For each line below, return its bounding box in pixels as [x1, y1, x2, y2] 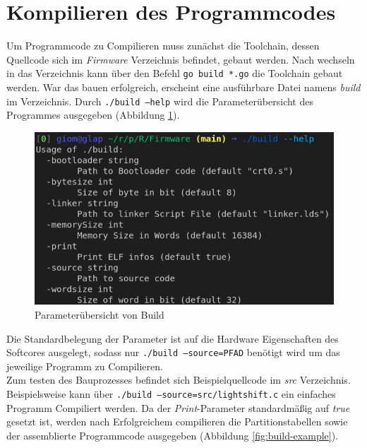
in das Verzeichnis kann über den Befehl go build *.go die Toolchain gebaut [6, 66, 343, 81]
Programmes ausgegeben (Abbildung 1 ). [6, 107, 180, 122]
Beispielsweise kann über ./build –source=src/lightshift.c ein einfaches [6, 386, 336, 401]
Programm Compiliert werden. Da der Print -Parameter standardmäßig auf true [6, 400, 350, 415]
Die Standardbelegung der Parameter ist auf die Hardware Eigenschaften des [6, 331, 339, 346]
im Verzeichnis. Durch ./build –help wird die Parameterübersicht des [6, 93, 313, 108]
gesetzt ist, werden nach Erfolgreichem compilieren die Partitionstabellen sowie [6, 414, 348, 429]
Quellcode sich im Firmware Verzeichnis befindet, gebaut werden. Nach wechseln [6, 52, 355, 66]
